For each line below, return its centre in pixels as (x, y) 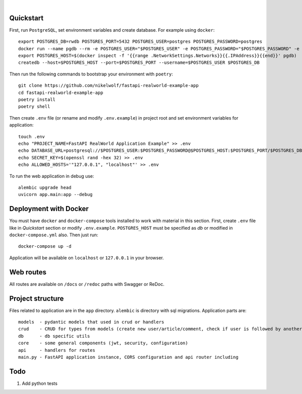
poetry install (37, 100)
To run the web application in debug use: (52, 176)
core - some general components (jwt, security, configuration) (103, 343)
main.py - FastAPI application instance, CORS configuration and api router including (128, 357)
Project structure (36, 298)
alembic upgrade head (45, 187)
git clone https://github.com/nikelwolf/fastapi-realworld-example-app (108, 86)
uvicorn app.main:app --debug (56, 194)
